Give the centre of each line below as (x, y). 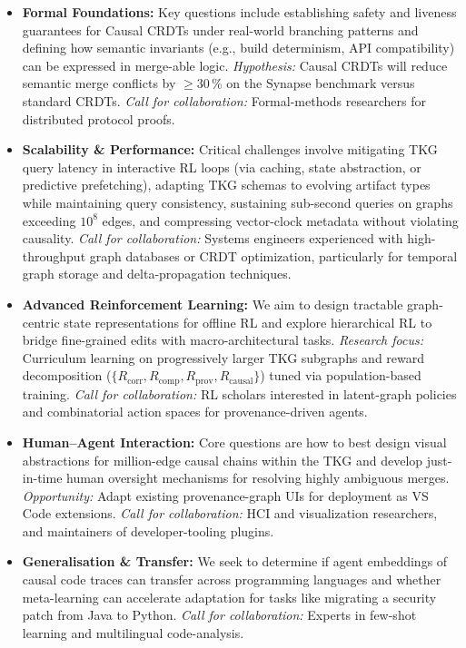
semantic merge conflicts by (99, 83)
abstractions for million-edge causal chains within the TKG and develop (223, 460)
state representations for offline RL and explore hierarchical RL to (248, 322)
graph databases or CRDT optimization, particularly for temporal (273, 255)
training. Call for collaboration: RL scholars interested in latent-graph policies (239, 393)
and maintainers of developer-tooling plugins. (148, 530)
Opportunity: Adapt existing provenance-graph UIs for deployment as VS (225, 495)
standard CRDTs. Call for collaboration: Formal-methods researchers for (224, 100)
